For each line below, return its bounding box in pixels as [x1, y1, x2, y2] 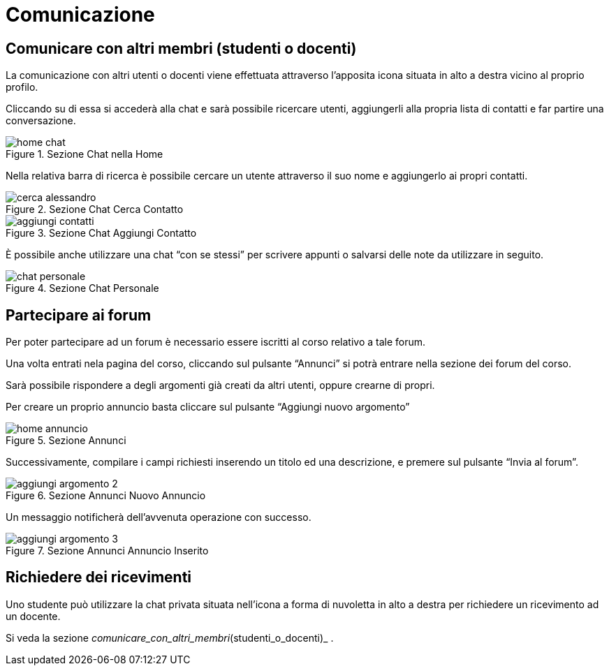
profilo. [6, 81, 38, 94]
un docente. [6, 610, 61, 622]
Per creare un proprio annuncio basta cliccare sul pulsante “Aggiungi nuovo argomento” [6, 401, 410, 413]
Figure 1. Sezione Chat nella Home [6, 148, 163, 161]
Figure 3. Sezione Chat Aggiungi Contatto [6, 227, 197, 239]
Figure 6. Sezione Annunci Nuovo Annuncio [6, 489, 206, 502]
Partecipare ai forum [6, 306, 152, 324]
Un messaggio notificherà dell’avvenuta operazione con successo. [6, 511, 311, 524]
